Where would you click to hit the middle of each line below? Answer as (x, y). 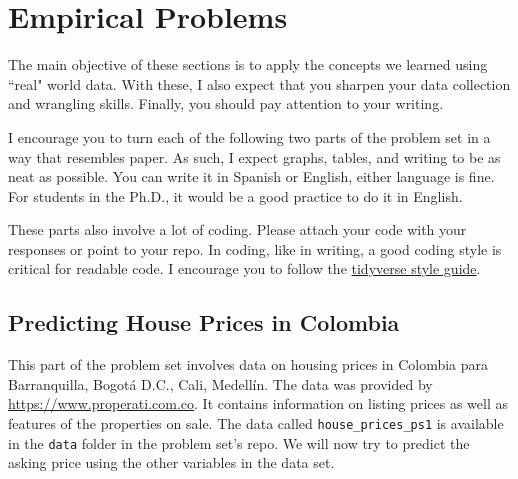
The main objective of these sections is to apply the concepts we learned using (248, 64)
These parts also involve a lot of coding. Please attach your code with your (237, 229)
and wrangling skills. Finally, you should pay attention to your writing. (226, 103)
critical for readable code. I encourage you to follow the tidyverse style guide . (244, 268)
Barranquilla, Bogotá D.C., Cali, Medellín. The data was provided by (220, 383)
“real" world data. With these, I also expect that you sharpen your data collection (259, 83)
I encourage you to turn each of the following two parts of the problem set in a (249, 136)
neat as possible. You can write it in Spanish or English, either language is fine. (251, 176)
